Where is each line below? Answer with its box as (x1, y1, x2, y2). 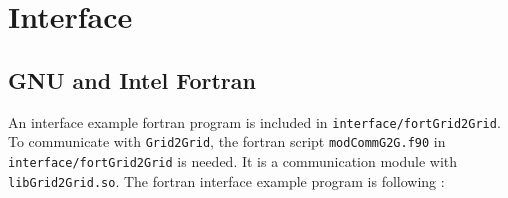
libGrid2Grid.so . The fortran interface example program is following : (8, 170, 445, 191)
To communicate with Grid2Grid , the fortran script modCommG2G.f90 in (8, 131, 446, 152)
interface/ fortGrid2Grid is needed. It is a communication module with (8, 150, 458, 171)
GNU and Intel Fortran (8, 64, 256, 95)
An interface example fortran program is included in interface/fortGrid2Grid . (8, 111, 501, 132)
